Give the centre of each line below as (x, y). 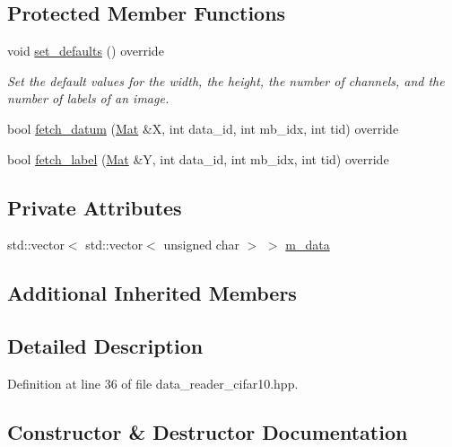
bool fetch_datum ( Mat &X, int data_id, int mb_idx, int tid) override (203, 128)
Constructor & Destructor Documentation (208, 431)
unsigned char (201, 245)
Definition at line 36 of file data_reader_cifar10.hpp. (153, 383)
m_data (308, 245)
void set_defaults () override (86, 51)
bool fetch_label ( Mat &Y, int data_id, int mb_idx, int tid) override (198, 158)
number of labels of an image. (88, 98)
